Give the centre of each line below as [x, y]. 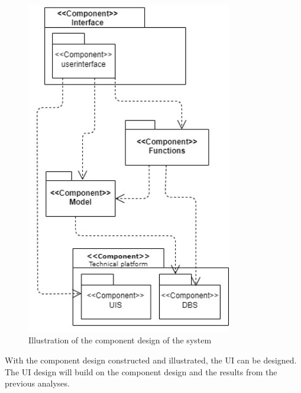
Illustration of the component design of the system [120, 340]
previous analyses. [37, 383]
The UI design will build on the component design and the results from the [141, 371]
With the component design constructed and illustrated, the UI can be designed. [151, 360]
